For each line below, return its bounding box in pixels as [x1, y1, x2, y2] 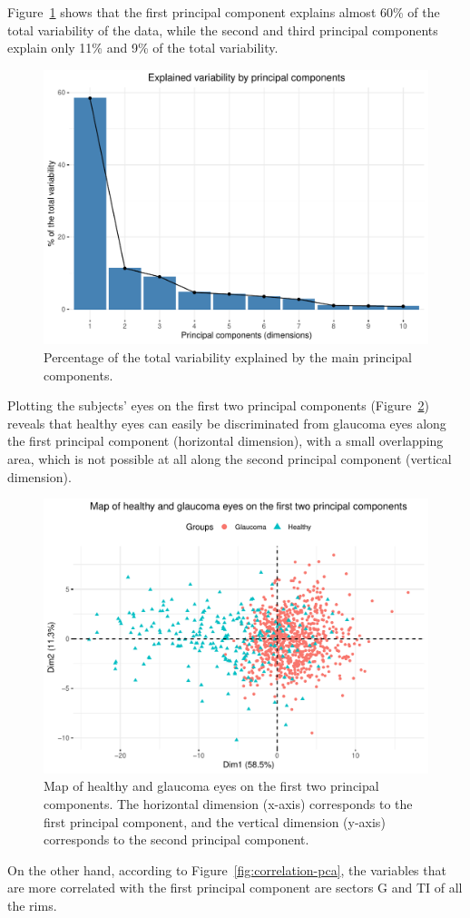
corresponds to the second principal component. [44, 830, 309, 849]
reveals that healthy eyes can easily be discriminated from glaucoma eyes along [7, 413, 446, 432]
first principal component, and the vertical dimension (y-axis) [44, 812, 386, 831]
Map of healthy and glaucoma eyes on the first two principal [44, 776, 379, 795]
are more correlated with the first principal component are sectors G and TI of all [7, 878, 463, 897]
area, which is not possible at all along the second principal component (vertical [7, 449, 452, 469]
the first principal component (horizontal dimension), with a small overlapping [7, 431, 444, 450]
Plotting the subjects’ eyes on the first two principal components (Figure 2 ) [7, 396, 429, 415]
